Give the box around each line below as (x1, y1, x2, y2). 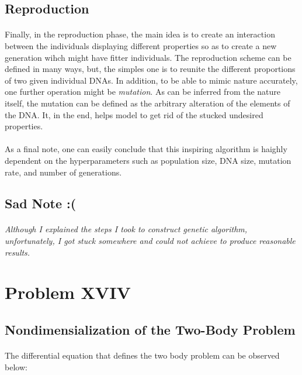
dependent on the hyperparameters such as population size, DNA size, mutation (5, 154, 291, 166)
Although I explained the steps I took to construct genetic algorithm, (5, 223, 248, 235)
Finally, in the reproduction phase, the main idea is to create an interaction (5, 28, 275, 40)
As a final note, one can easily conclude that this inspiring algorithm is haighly (5, 143, 287, 155)
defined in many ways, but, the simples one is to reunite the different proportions (5, 63, 296, 75)
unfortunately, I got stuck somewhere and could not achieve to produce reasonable (5, 235, 296, 247)
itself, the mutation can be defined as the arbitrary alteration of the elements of (5, 97, 290, 109)
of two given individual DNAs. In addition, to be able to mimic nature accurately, (5, 74, 298, 86)
